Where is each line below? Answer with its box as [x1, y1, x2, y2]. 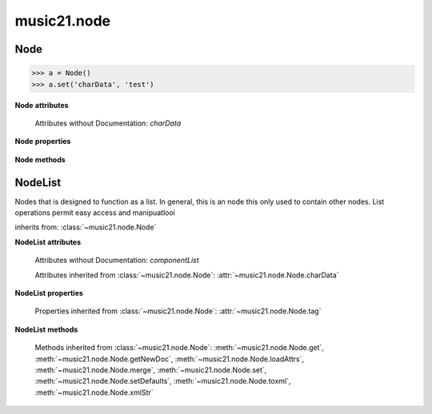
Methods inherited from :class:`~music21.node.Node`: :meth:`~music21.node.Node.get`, [34, 343, 324, 352]
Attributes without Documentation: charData [34, 118, 182, 128]
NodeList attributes [14, 237, 82, 247]
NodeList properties [14, 288, 84, 297]
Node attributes [14, 100, 69, 109]
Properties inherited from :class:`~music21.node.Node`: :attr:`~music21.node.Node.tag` [34, 306, 322, 316]
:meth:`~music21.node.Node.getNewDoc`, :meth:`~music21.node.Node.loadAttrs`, [34, 354, 305, 364]
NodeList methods [14, 324, 78, 334]
